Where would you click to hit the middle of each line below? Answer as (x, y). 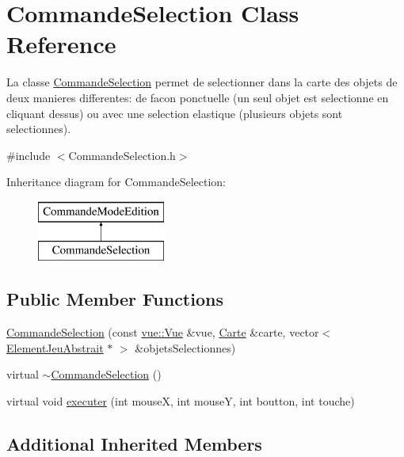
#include (29, 155)
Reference (61, 44)
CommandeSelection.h (122, 155)
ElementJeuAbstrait (55, 347)
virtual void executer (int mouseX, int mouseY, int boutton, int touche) (181, 401)
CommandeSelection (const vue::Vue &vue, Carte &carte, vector (163, 332)
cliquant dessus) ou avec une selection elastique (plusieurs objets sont (175, 113)
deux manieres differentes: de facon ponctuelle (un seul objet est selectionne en (198, 97)
